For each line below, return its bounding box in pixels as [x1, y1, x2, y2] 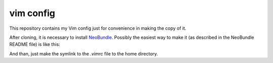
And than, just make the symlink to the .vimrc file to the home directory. [9, 50, 158, 56]
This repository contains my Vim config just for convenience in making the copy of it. [9, 25, 187, 31]
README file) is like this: [9, 41, 60, 47]
